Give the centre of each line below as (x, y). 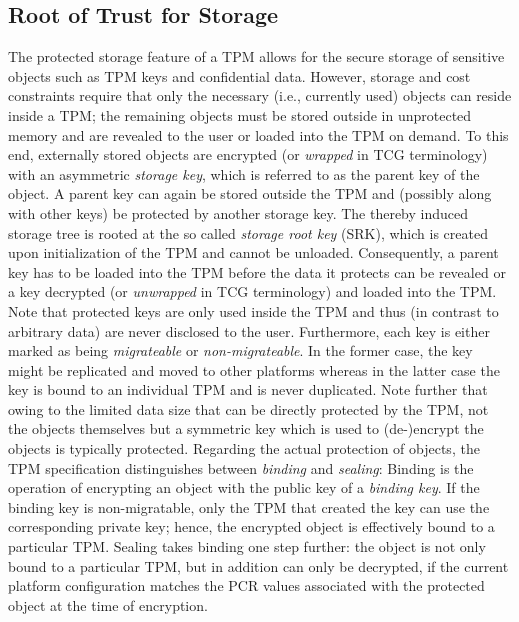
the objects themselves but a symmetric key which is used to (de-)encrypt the (246, 428)
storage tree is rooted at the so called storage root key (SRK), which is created (248, 232)
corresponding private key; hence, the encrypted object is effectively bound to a (251, 526)
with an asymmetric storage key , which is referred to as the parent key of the (244, 173)
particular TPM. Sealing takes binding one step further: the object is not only (247, 546)
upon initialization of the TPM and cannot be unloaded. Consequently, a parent (253, 252)
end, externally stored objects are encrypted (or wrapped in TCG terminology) (248, 154)
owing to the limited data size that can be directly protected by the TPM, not (248, 408)
